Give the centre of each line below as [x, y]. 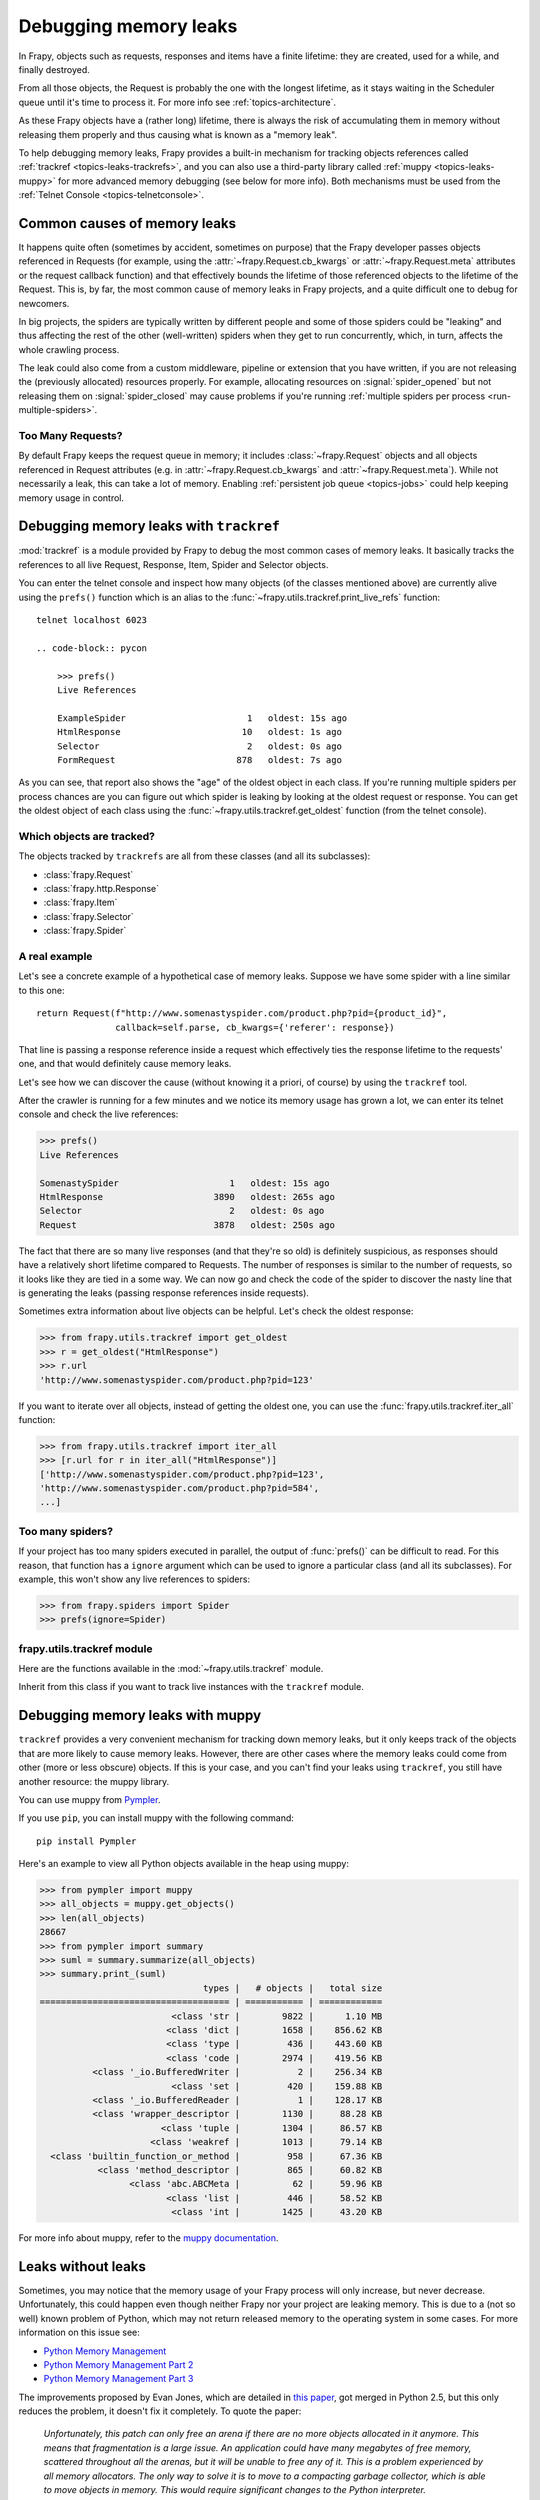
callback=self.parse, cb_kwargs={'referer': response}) [255, 1027]
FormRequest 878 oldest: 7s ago [199, 759]
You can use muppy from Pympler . [89, 1799]
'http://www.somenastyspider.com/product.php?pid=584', [179, 1488]
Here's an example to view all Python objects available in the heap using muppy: [184, 1864]
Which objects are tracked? [86, 836]
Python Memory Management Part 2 [118, 2364]
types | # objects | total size [292, 1988]
